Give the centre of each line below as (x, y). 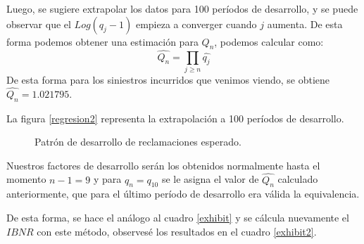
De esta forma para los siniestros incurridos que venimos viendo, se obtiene (168, 79)
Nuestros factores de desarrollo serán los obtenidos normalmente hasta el (163, 165)
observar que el (39, 24)
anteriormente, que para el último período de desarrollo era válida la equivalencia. (183, 194)
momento (26, 179)
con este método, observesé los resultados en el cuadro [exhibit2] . (177, 231)
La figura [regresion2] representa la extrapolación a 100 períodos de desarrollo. (175, 118)
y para (107, 179)
